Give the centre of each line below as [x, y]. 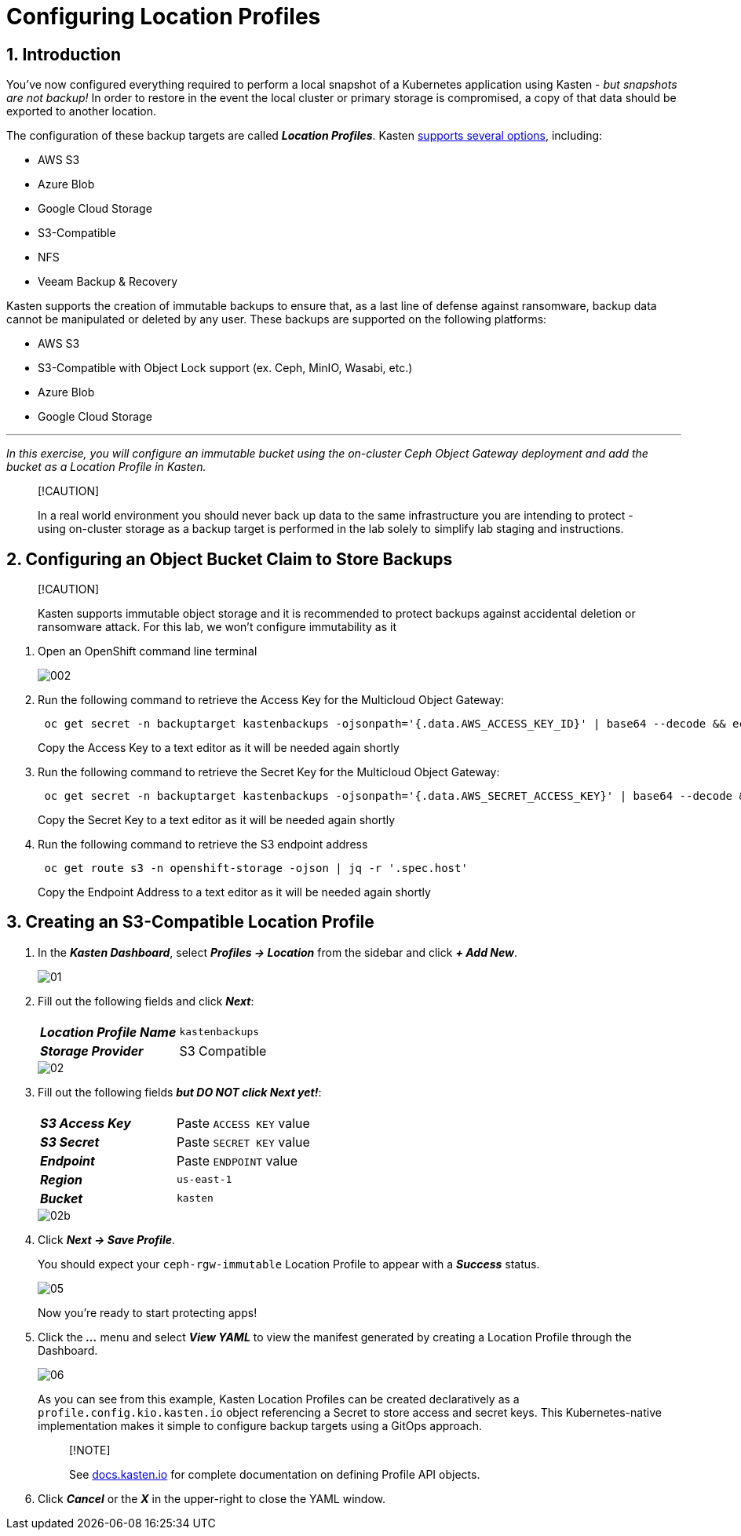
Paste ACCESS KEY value [243, 1123]
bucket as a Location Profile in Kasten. [106, 467]
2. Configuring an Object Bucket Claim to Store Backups [230, 559]
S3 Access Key [86, 1123]
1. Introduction [64, 54]
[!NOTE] [90, 1450]
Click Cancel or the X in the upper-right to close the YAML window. [212, 1498]
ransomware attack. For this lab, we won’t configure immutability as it [217, 627]
